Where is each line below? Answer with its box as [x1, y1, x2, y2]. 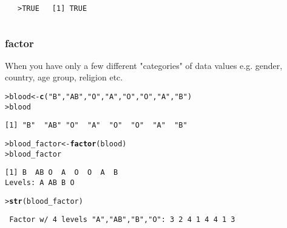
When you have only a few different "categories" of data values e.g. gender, [5, 59, 283, 71]
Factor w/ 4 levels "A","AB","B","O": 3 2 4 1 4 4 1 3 [9, 215, 235, 224]
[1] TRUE [52, 4, 87, 13]
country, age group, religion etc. [5, 71, 123, 83]
